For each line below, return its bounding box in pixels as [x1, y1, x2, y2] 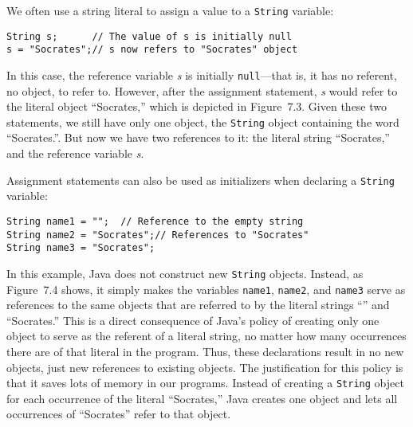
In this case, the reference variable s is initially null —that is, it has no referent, [6, 66, 397, 83]
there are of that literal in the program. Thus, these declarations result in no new [6, 343, 404, 359]
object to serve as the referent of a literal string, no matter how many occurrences [6, 327, 407, 344]
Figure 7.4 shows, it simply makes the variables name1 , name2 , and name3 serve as [6, 280, 406, 297]
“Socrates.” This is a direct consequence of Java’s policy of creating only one [6, 311, 380, 328]
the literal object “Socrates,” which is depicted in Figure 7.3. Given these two [6, 98, 387, 115]
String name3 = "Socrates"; [6, 242, 155, 254]
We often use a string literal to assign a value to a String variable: [6, 2, 334, 18]
